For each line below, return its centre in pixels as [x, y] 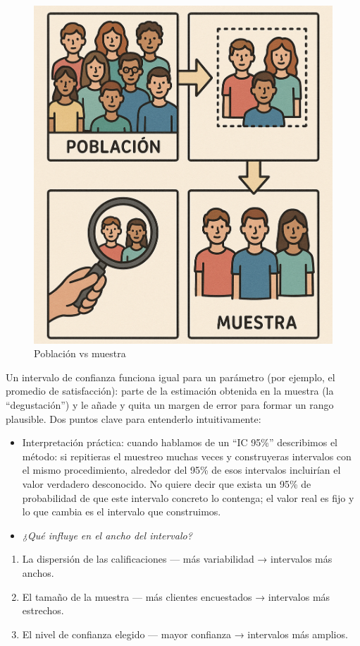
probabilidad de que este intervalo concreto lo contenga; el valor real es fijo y [188, 497]
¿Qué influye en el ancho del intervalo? [107, 535]
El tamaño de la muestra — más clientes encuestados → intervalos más [176, 596]
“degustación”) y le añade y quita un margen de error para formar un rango [170, 405]
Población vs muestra [80, 353]
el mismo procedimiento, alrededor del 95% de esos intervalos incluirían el [181, 470]
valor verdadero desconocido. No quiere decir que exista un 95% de [167, 484]
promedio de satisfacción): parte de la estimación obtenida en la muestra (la [170, 391]
